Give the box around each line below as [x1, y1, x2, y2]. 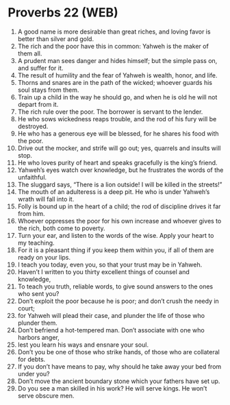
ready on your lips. [17, 253, 71, 261]
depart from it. [17, 100, 59, 108]
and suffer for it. [17, 64, 64, 72]
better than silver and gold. [17, 34, 94, 42]
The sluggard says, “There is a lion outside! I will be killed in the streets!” [17, 180, 222, 188]
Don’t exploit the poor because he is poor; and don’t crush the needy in [17, 297, 220, 305]
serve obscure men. [17, 391, 75, 400]
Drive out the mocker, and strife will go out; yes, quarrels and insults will [17, 144, 221, 152]
